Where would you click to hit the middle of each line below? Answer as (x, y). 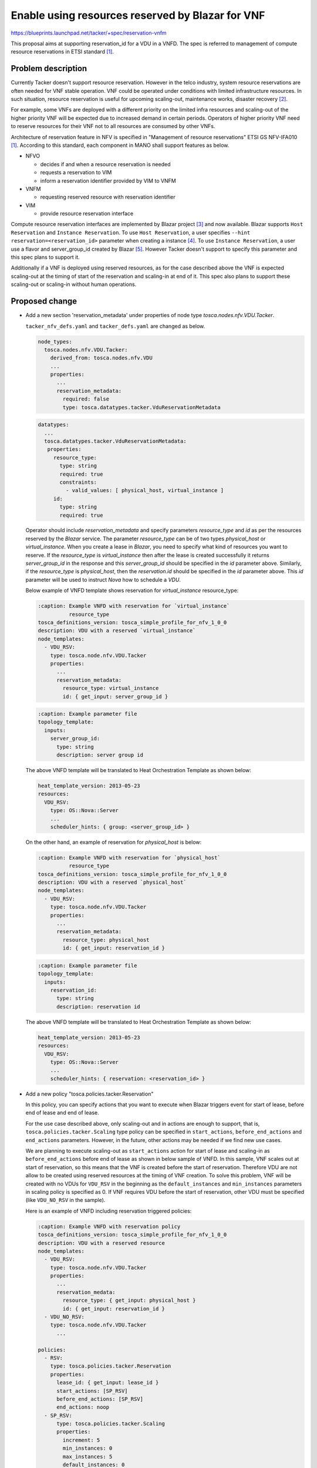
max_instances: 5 (87, 1457)
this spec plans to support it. (45, 257)
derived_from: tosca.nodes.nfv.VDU (101, 358)
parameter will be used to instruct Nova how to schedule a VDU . (103, 580)
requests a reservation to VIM (76, 173)
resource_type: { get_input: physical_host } (129, 1300)
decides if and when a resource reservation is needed (105, 164)
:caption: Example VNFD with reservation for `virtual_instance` (134, 606)
